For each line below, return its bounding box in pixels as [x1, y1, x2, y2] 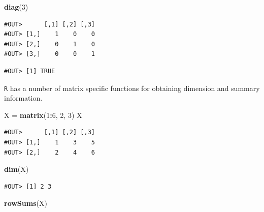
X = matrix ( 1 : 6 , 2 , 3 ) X [4, 109, 82, 120]
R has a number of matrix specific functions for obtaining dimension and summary [4, 82, 260, 93]
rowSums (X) [4, 198, 47, 208]
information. [4, 93, 43, 103]
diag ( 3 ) [4, 2, 28, 12]
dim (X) [4, 164, 29, 174]
